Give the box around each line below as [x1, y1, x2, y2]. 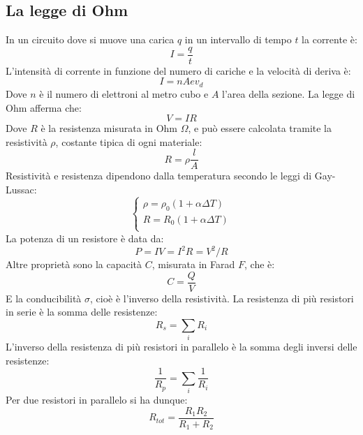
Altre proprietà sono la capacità [6, 257, 142, 272]
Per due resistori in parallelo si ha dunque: [6, 392, 188, 407]
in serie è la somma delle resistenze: [6, 304, 158, 319]
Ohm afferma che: [6, 100, 82, 115]
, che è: [244, 257, 275, 272]
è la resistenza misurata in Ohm [40, 121, 177, 135]
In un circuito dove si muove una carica [6, 32, 175, 47]
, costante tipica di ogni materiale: [55, 134, 202, 149]
